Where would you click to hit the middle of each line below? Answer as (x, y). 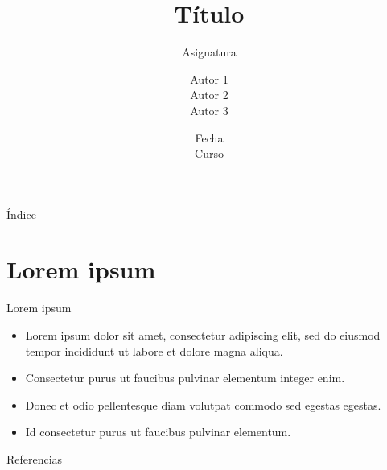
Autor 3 (209, 110)
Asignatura (209, 52)
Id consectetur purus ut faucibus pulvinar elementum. (158, 432)
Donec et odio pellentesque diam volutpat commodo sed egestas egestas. (203, 404)
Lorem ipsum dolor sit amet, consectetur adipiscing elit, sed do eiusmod (203, 335)
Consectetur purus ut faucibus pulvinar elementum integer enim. (185, 378)
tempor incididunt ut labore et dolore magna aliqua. (154, 350)
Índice (21, 214)
